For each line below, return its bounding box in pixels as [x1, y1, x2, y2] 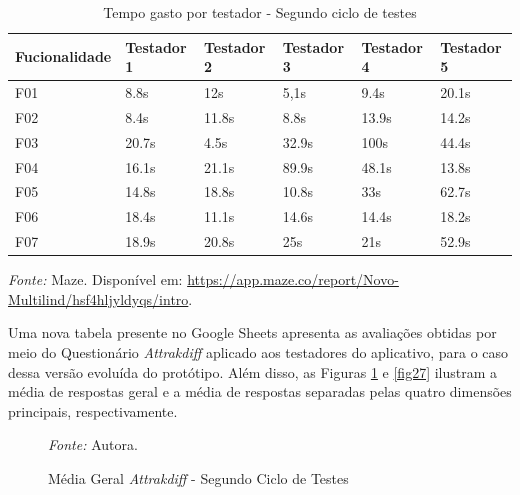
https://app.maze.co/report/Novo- [187, 269, 399, 290]
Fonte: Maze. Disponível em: [8, 269, 183, 290]
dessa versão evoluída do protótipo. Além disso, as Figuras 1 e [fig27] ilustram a [8, 361, 498, 382]
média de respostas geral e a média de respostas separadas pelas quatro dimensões [8, 381, 512, 402]
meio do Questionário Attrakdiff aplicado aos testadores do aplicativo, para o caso [8, 341, 509, 362]
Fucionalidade [15, 46, 112, 67]
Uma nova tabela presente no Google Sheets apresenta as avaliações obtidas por [8, 322, 497, 343]
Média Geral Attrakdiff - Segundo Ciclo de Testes [48, 467, 349, 488]
